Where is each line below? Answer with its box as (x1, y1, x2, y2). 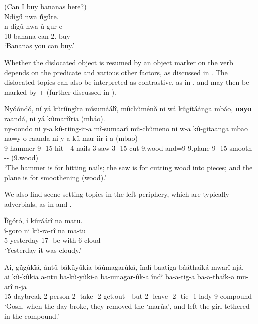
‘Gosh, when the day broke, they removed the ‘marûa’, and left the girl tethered (4, 301, 250, 311)
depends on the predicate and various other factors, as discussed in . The (4, 67, 228, 77)
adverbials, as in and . (4, 198, 72, 209)
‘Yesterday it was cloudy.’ (4, 245, 82, 255)
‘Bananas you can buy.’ (4, 40, 75, 51)
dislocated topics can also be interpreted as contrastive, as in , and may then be (4, 77, 249, 87)
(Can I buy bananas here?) (4, 1, 87, 11)
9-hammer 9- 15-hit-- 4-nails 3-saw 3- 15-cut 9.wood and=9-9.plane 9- (4, 142, 218, 153)
